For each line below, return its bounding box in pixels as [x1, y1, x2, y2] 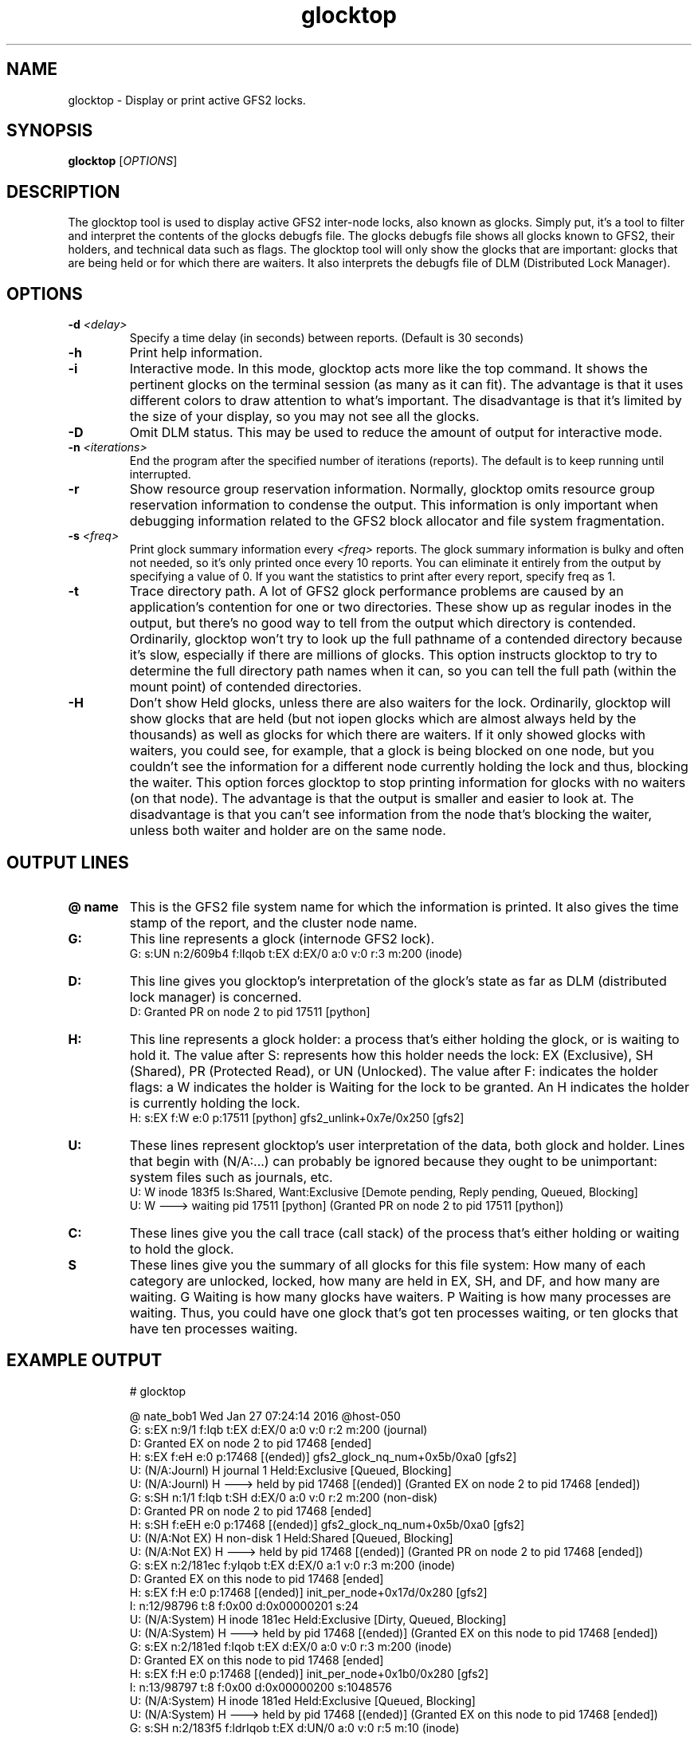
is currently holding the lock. [129, 1094, 300, 1111]
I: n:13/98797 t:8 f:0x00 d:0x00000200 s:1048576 [129, 1680, 392, 1694]
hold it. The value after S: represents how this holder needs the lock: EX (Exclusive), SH [129, 1046, 653, 1063]
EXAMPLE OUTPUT [6, 1350, 163, 1371]
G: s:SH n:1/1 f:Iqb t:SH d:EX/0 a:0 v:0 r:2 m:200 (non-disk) [129, 1490, 438, 1504]
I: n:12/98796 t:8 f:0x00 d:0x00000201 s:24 [129, 1598, 359, 1613]
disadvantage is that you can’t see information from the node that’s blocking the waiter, [129, 806, 653, 823]
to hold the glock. [129, 1240, 234, 1257]
